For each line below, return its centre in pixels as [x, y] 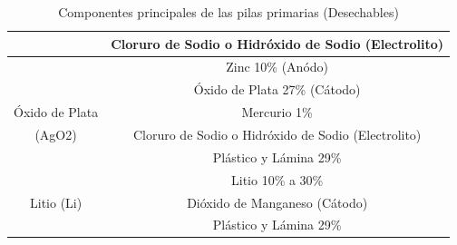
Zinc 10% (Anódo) [277, 67]
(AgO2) [56, 134]
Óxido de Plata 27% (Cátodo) [277, 89]
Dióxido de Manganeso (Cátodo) [277, 202]
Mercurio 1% [277, 112]
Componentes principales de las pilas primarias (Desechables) [228, 12]
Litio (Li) [56, 202]
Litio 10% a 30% [277, 179]
